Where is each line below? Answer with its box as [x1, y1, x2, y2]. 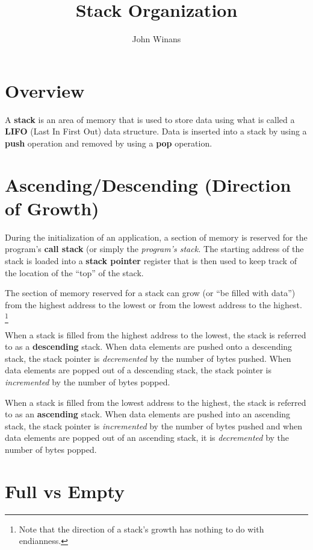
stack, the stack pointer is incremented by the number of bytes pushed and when [5, 419, 302, 432]
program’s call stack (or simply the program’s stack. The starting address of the [5, 242, 304, 255]
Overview [5, 78, 85, 103]
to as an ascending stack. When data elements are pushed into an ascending [5, 408, 291, 420]
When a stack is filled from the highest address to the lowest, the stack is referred [5, 328, 306, 341]
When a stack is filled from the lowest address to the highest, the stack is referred [5, 396, 306, 408]
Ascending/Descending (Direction [5, 172, 291, 197]
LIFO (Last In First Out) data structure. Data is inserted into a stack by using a [5, 125, 307, 137]
